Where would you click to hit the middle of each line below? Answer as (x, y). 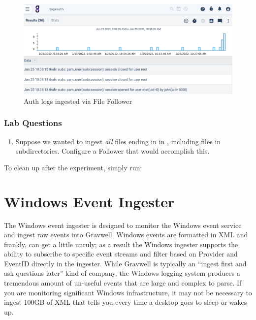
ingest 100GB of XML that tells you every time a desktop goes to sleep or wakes (126, 302)
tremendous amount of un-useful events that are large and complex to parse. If (123, 283)
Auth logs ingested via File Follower (78, 101)
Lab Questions (33, 123)
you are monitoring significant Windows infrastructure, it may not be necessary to (128, 292)
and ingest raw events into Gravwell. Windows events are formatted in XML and (126, 235)
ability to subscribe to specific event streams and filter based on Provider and (121, 254)
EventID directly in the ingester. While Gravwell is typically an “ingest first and (125, 263)
